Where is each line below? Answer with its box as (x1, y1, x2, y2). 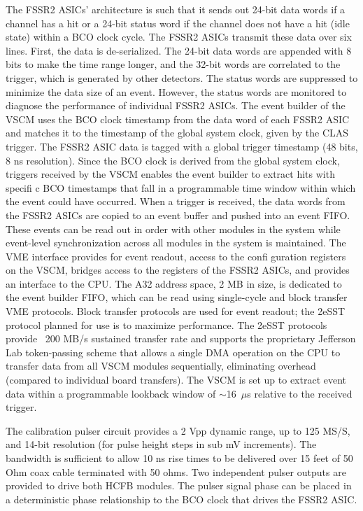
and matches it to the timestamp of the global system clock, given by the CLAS (6, 125, 349, 140)
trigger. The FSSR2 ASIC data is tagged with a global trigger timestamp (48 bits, (6, 139, 358, 153)
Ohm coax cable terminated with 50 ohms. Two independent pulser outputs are (6, 464, 346, 479)
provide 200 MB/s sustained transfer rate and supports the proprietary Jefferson (6, 331, 356, 346)
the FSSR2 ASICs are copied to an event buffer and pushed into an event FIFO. (6, 207, 350, 222)
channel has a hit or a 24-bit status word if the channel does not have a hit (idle (6, 15, 350, 30)
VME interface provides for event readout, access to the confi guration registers (6, 248, 346, 263)
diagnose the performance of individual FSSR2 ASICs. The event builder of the (6, 98, 346, 113)
